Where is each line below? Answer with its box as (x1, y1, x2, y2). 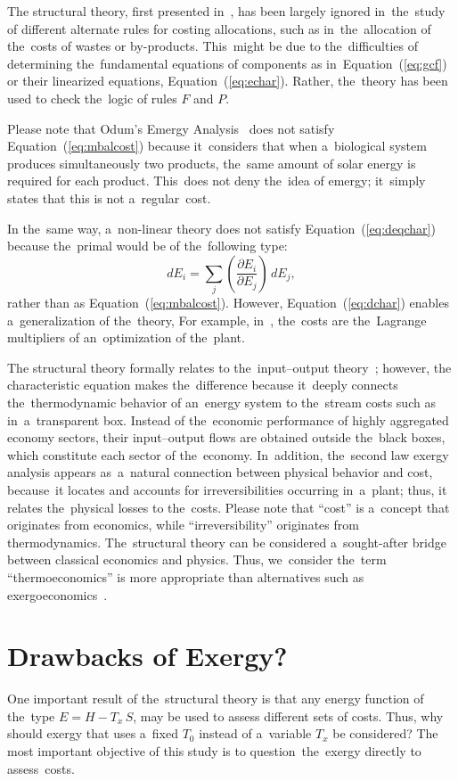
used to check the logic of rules (7, 88, 177, 107)
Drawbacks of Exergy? (7, 637, 288, 674)
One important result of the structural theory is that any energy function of (7, 689, 424, 708)
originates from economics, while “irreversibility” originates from (7, 515, 359, 534)
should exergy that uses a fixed (7, 724, 178, 743)
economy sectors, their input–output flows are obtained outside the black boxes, (7, 428, 446, 447)
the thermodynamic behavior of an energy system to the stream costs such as (7, 393, 436, 412)
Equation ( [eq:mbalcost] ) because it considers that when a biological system (7, 136, 427, 155)
